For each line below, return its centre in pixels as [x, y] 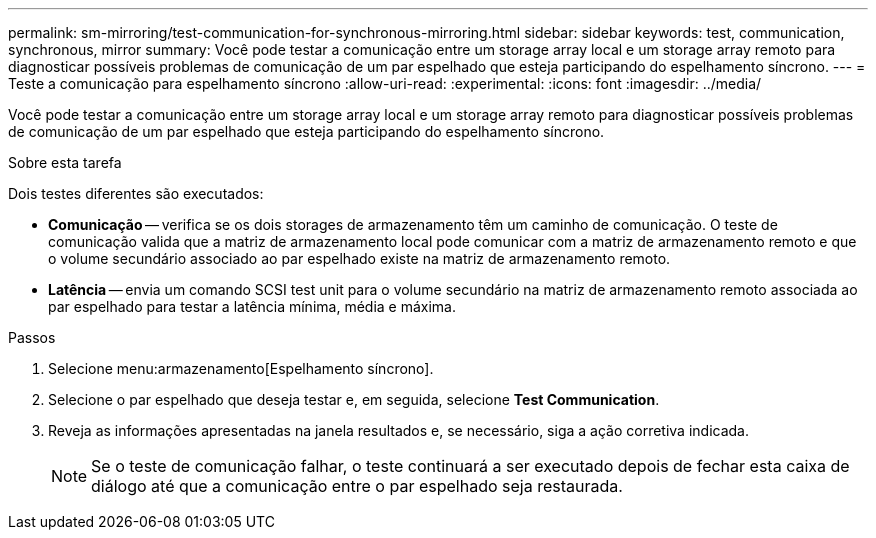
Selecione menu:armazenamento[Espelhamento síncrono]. [241, 368]
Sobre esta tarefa [65, 162]
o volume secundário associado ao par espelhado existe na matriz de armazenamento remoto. [359, 258]
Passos [32, 337]
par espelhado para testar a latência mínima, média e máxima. [252, 306]
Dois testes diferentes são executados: [136, 193]
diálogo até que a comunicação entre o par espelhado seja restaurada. [357, 486]
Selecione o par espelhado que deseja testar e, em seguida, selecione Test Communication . [354, 399]
